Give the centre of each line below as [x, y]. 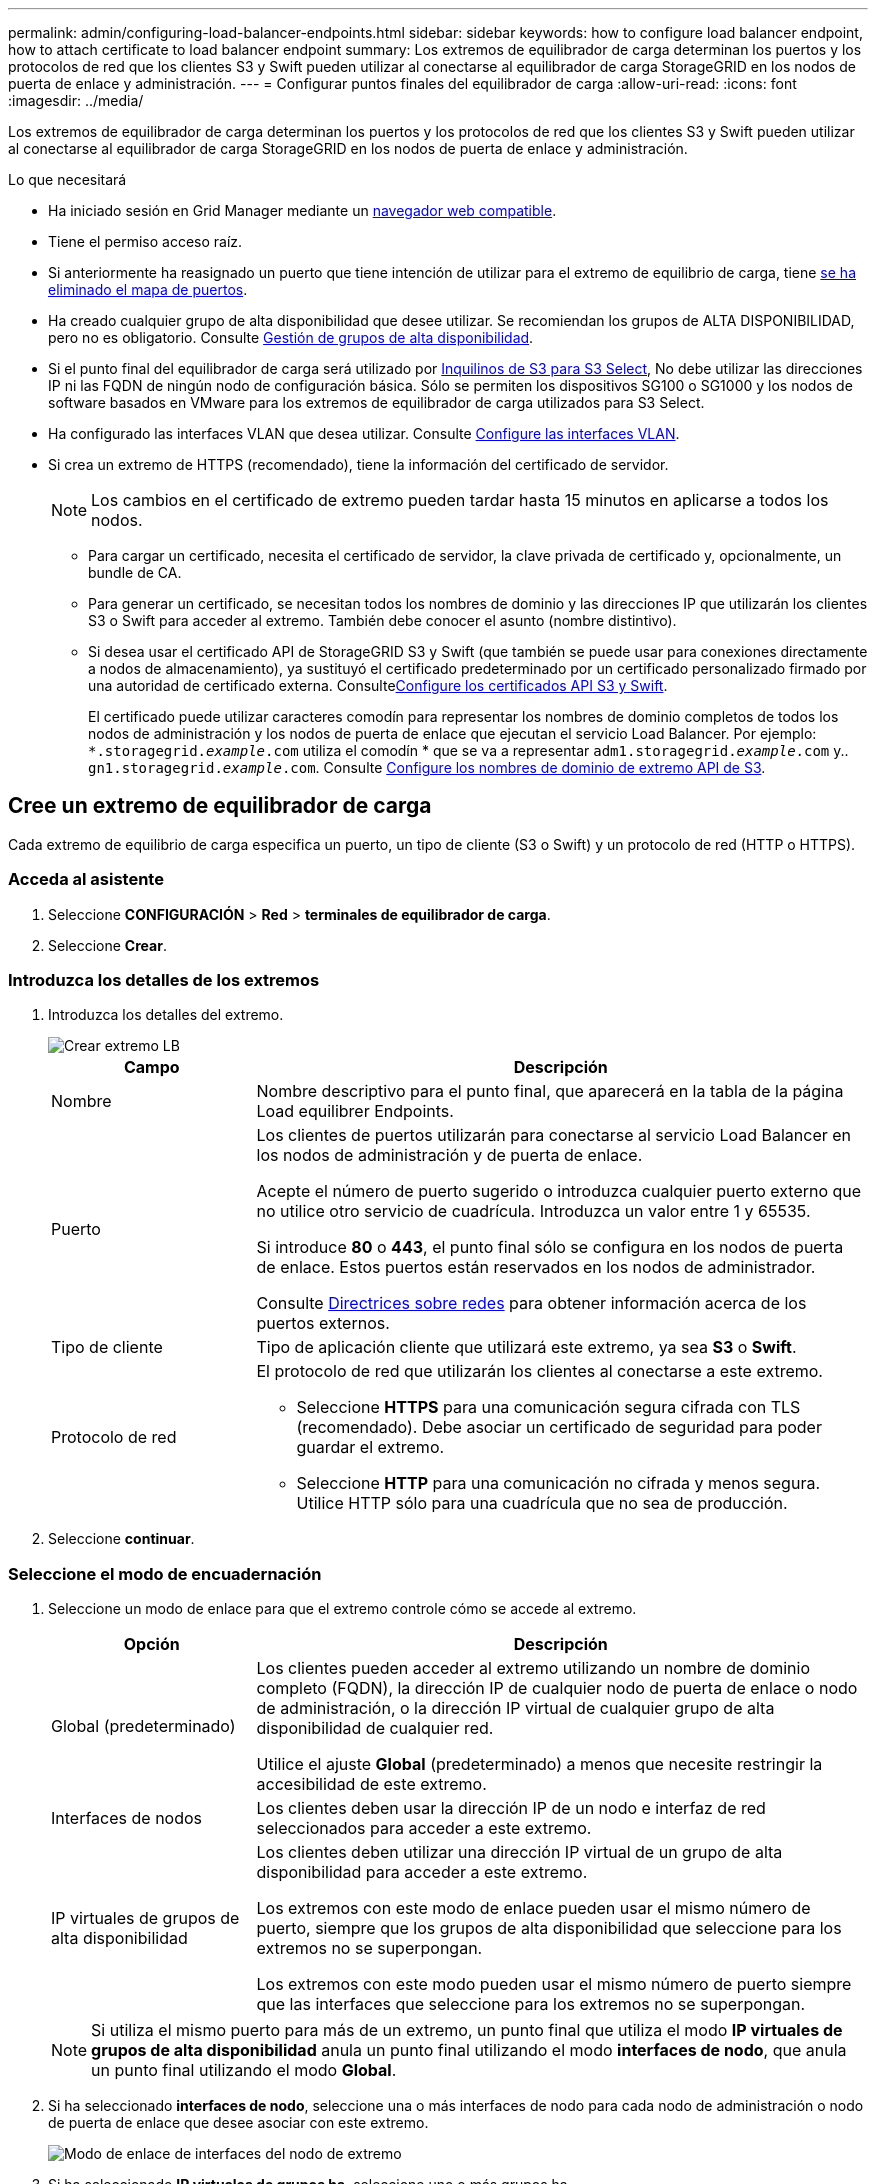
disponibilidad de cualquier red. [375, 1728]
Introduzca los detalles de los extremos [164, 979]
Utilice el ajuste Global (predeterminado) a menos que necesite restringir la [539, 1764]
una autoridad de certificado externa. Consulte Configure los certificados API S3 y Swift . [378, 685]
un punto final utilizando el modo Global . [244, 2070]
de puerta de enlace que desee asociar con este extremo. [238, 2123]
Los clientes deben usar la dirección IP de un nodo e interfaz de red [511, 1808]
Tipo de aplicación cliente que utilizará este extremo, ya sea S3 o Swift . [526, 1347]
